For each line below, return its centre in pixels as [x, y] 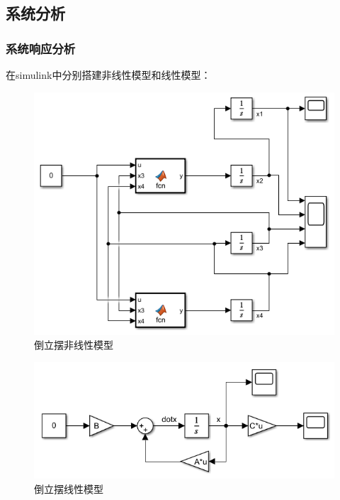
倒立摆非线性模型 [74, 345]
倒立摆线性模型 [69, 489]
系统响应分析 [41, 48]
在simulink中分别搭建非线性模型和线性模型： [108, 75]
